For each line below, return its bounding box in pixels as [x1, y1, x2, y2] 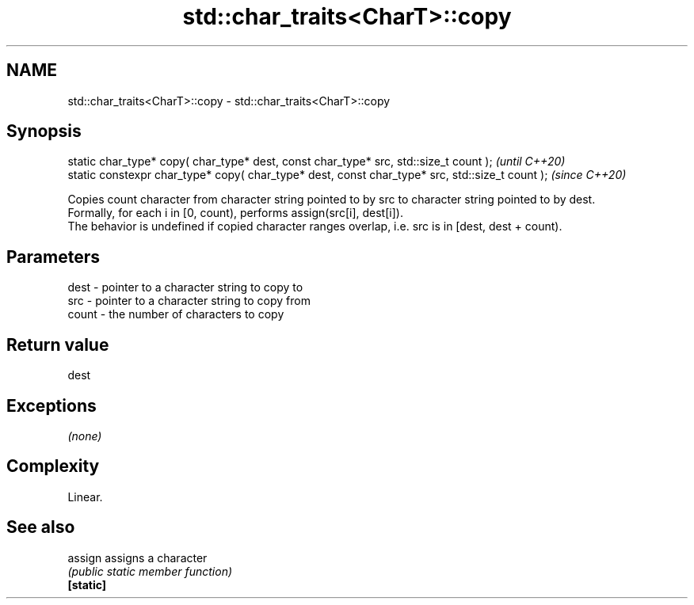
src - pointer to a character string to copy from [67, 294, 311, 308]
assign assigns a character [67, 550, 208, 565]
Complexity [6, 456, 100, 477]
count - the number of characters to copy [67, 307, 284, 322]
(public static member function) [67, 564, 233, 578]
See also [6, 517, 75, 538]
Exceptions [6, 395, 97, 416]
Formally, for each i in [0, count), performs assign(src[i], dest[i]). [67, 206, 403, 220]
